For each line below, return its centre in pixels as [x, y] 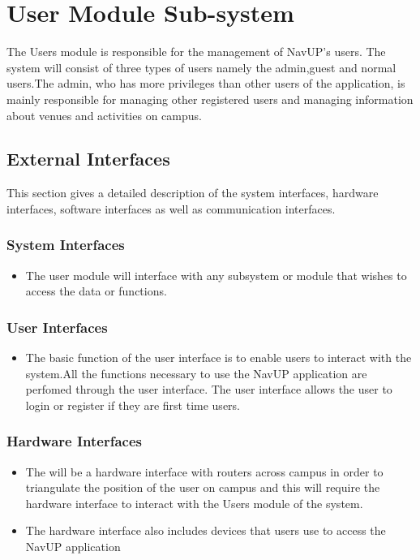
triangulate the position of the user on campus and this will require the [203, 487]
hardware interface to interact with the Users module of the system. [194, 503]
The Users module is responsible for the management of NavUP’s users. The [196, 52]
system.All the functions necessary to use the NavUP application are [196, 373]
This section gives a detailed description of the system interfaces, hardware [193, 193]
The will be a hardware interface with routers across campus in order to [204, 471]
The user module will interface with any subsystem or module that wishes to [216, 275]
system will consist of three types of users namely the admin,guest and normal [201, 67]
